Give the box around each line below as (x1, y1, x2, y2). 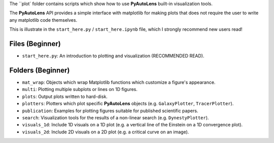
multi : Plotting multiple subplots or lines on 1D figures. (22, 86, 138, 92)
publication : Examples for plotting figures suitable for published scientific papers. (22, 108, 198, 114)
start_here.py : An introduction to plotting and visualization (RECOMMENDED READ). (22, 53, 204, 59)
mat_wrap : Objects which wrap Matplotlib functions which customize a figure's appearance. (22, 79, 216, 85)
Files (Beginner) (9, 39, 61, 48)
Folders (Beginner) (9, 66, 70, 74)
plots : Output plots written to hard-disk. (22, 93, 108, 100)
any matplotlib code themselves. (9, 17, 78, 23)
